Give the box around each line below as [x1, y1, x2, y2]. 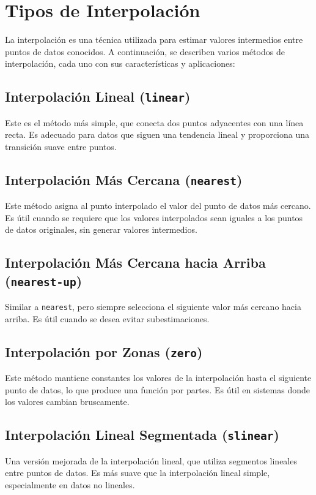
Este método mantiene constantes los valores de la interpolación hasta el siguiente [5, 371, 312, 384]
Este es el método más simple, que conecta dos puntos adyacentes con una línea [5, 116, 304, 129]
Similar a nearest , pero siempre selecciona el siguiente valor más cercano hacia [5, 300, 301, 313]
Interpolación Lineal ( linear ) [5, 87, 191, 106]
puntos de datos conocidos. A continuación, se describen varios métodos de [5, 45, 285, 58]
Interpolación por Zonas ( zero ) [5, 342, 203, 361]
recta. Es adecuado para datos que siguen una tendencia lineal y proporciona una [5, 128, 310, 141]
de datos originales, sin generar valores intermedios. [5, 223, 197, 236]
